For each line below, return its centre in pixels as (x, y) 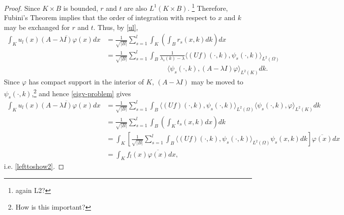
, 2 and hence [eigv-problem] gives (81, 92)
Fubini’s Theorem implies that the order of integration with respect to (110, 17)
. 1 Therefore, (208, 7)
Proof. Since (22, 8)
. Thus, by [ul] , (116, 27)
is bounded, (81, 8)
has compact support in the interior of (86, 82)
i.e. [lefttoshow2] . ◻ (34, 166)
